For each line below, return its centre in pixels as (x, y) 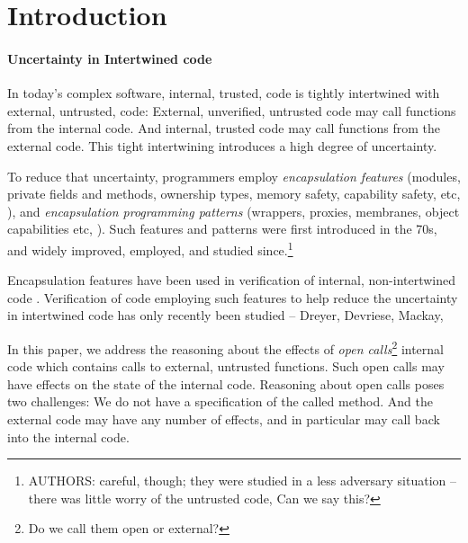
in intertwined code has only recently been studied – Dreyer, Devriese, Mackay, (225, 315)
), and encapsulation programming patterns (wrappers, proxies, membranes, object (234, 211)
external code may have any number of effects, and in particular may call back (224, 418)
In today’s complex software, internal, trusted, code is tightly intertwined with (224, 93)
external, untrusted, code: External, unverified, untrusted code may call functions (232, 110)
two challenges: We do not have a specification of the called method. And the (220, 401)
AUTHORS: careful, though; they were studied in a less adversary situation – (242, 481)
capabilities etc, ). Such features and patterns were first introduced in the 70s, (222, 229)
